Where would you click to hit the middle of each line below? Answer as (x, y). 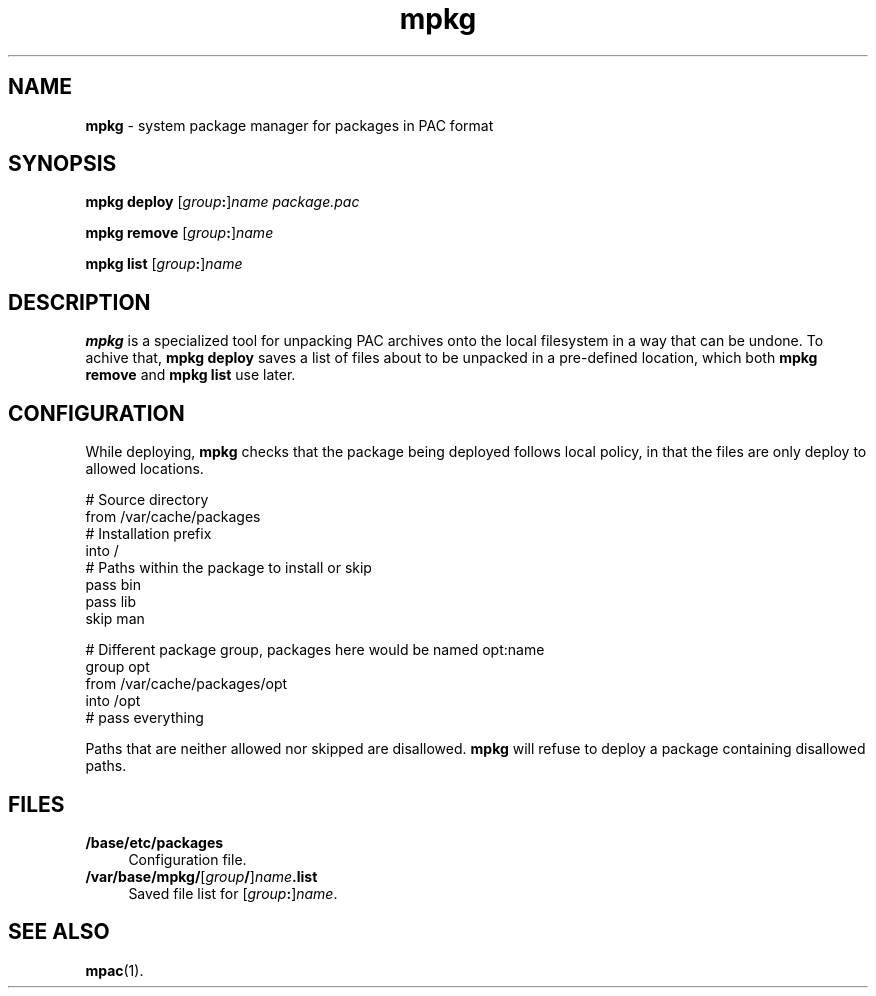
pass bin (113, 585)
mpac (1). (114, 970)
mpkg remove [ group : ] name (179, 233)
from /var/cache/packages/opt (186, 684)
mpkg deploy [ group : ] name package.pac (222, 202)
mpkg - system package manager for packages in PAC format (289, 125)
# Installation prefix (148, 534)
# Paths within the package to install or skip (228, 568)
